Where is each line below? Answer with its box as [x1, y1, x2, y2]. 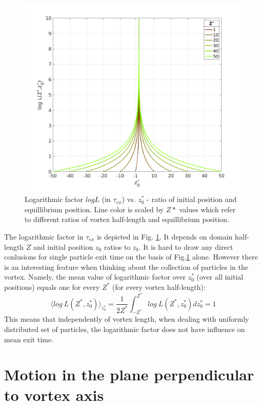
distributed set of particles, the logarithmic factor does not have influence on [4, 324, 245, 334]
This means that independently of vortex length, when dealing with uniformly [4, 314, 249, 324]
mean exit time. [4, 334, 54, 344]
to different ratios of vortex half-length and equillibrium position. [25, 214, 229, 225]
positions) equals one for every [4, 281, 100, 292]
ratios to [104, 241, 131, 252]
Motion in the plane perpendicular [4, 364, 254, 385]
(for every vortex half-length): [112, 281, 206, 292]
